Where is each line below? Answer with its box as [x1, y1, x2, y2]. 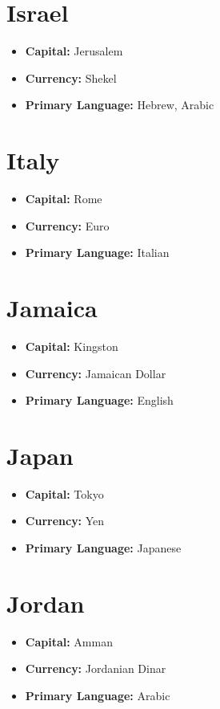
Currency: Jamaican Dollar [25, 365, 166, 381]
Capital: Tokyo [25, 485, 104, 502]
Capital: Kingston [25, 337, 118, 354]
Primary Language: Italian [25, 244, 170, 261]
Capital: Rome [25, 190, 102, 207]
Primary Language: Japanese [25, 540, 182, 556]
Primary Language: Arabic [25, 687, 170, 703]
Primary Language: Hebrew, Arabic [25, 96, 214, 113]
